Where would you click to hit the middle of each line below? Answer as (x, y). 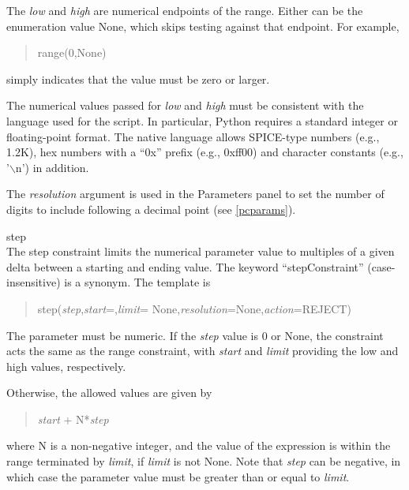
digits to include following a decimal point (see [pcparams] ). (151, 209)
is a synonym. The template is (137, 282)
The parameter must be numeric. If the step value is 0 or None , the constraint (195, 335)
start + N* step (73, 419)
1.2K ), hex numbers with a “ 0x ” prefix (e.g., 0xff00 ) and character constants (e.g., (205, 152)
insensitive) (34, 282)
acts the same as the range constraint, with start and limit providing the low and (203, 351)
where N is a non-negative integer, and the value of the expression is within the (199, 445)
